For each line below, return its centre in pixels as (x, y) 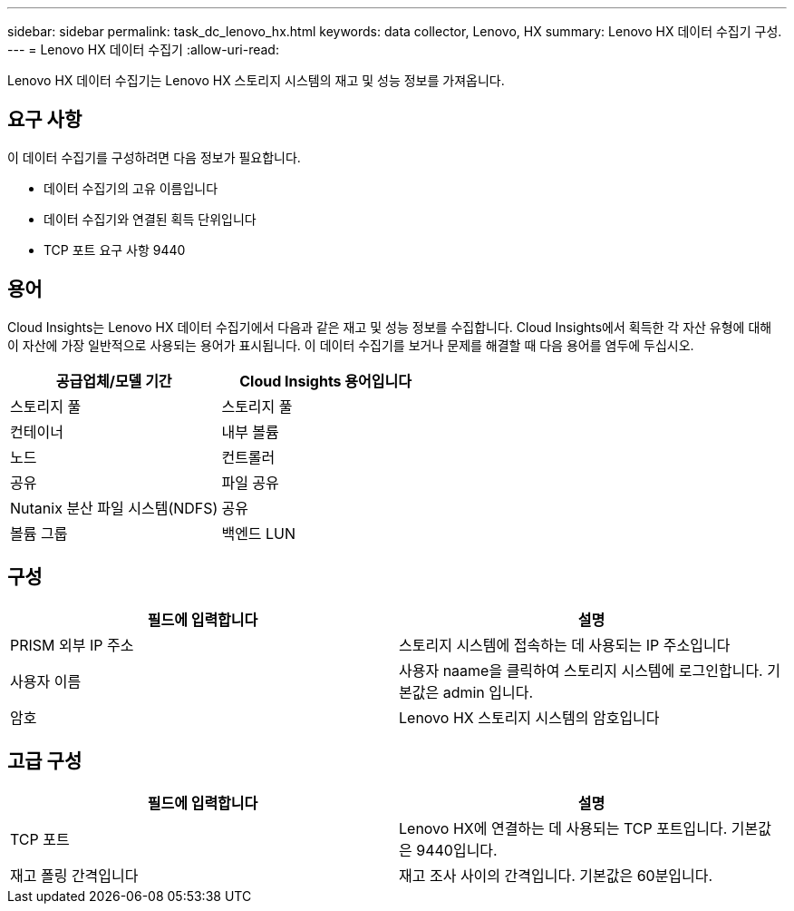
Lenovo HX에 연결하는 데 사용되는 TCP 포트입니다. (563, 829)
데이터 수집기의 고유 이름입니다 (131, 188)
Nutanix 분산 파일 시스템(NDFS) (114, 508)
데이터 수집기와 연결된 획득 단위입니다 (150, 219)
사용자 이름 (46, 681)
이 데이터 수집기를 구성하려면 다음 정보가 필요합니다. (154, 157)
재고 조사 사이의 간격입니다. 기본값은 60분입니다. (556, 876)
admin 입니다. (488, 692)
